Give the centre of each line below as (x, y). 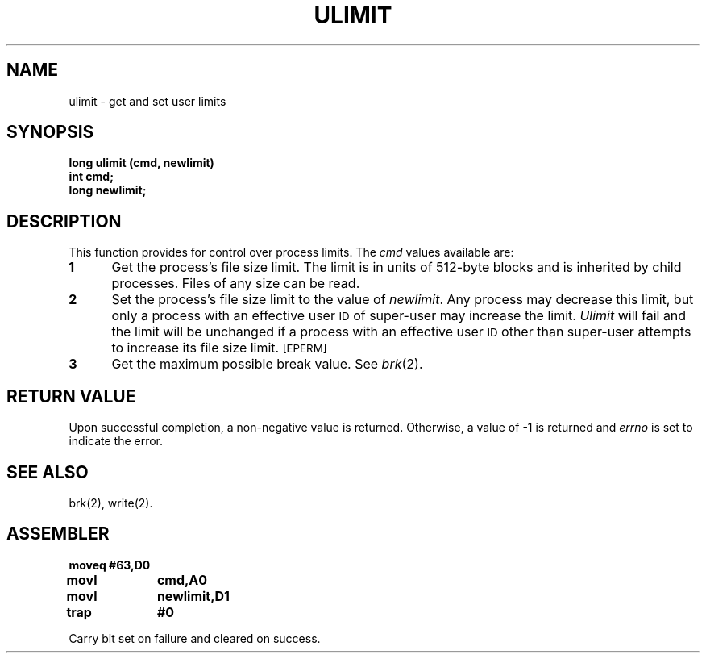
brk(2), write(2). (111, 503)
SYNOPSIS (50, 132)
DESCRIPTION (64, 221)
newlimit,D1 (193, 596)
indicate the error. (116, 441)
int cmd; (91, 177)
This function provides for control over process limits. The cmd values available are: (291, 252)
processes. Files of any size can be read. (236, 284)
